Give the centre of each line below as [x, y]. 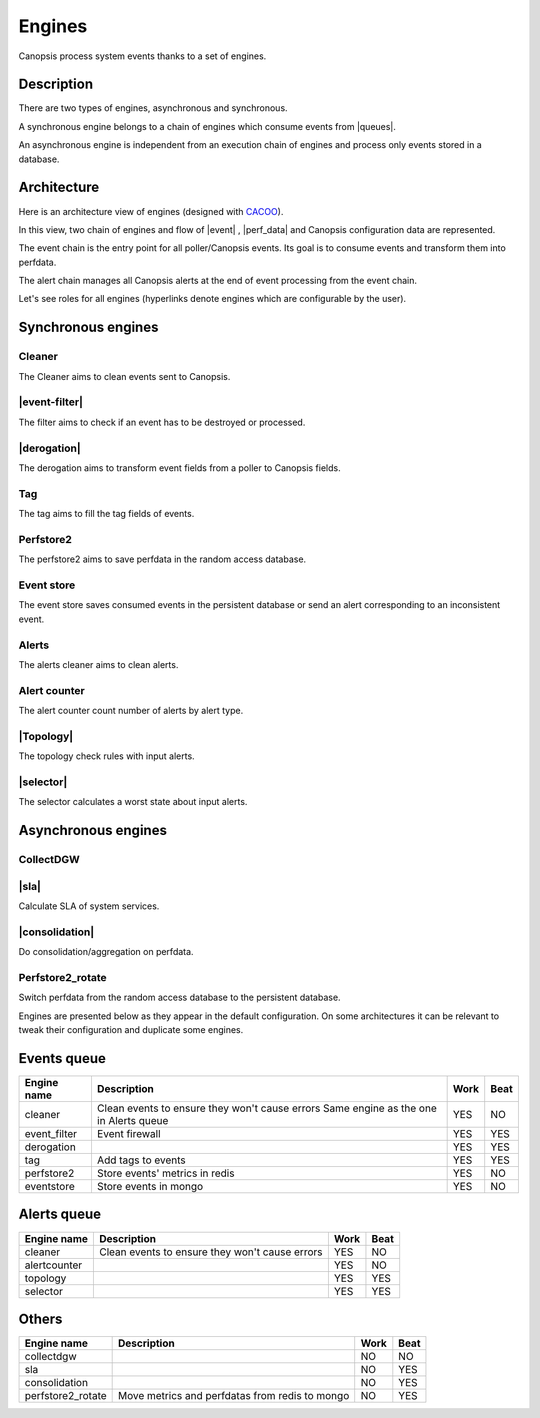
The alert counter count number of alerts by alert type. [131, 711]
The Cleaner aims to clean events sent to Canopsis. [124, 376]
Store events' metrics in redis [165, 1173]
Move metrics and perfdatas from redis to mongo [234, 1396]
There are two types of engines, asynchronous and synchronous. [153, 108]
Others [40, 1318]
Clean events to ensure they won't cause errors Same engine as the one [266, 1108]
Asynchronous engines [92, 830]
